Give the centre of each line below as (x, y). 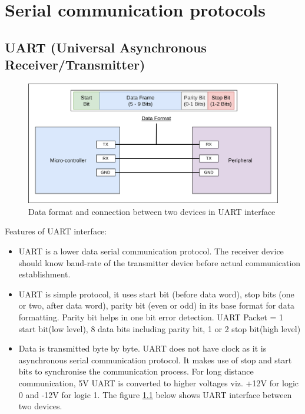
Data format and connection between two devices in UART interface (152, 211)
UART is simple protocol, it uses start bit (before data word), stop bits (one (156, 294)
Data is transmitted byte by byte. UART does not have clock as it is (142, 348)
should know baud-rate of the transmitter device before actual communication (160, 262)
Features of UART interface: (56, 231)
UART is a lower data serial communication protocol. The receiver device (151, 251)
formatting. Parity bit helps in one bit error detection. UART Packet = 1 (151, 317)
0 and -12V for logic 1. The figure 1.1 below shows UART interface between (155, 394)
